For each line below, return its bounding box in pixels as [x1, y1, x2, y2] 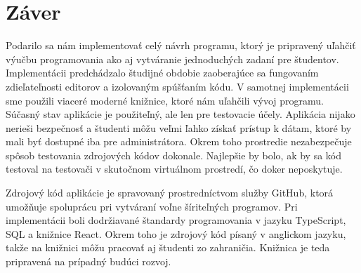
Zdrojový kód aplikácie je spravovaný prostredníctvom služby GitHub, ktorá [6, 185, 334, 200]
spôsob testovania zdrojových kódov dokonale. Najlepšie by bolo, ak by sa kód [6, 147, 341, 162]
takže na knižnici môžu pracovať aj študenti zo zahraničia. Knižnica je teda [6, 240, 330, 255]
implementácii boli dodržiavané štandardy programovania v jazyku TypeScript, [6, 213, 346, 227]
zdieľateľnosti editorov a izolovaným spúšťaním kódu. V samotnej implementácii [6, 79, 349, 93]
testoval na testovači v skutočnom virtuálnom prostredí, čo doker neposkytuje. [6, 161, 343, 176]
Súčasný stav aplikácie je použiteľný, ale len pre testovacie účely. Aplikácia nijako [6, 107, 355, 121]
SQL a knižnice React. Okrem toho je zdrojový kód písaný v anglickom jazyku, [6, 226, 346, 241]
